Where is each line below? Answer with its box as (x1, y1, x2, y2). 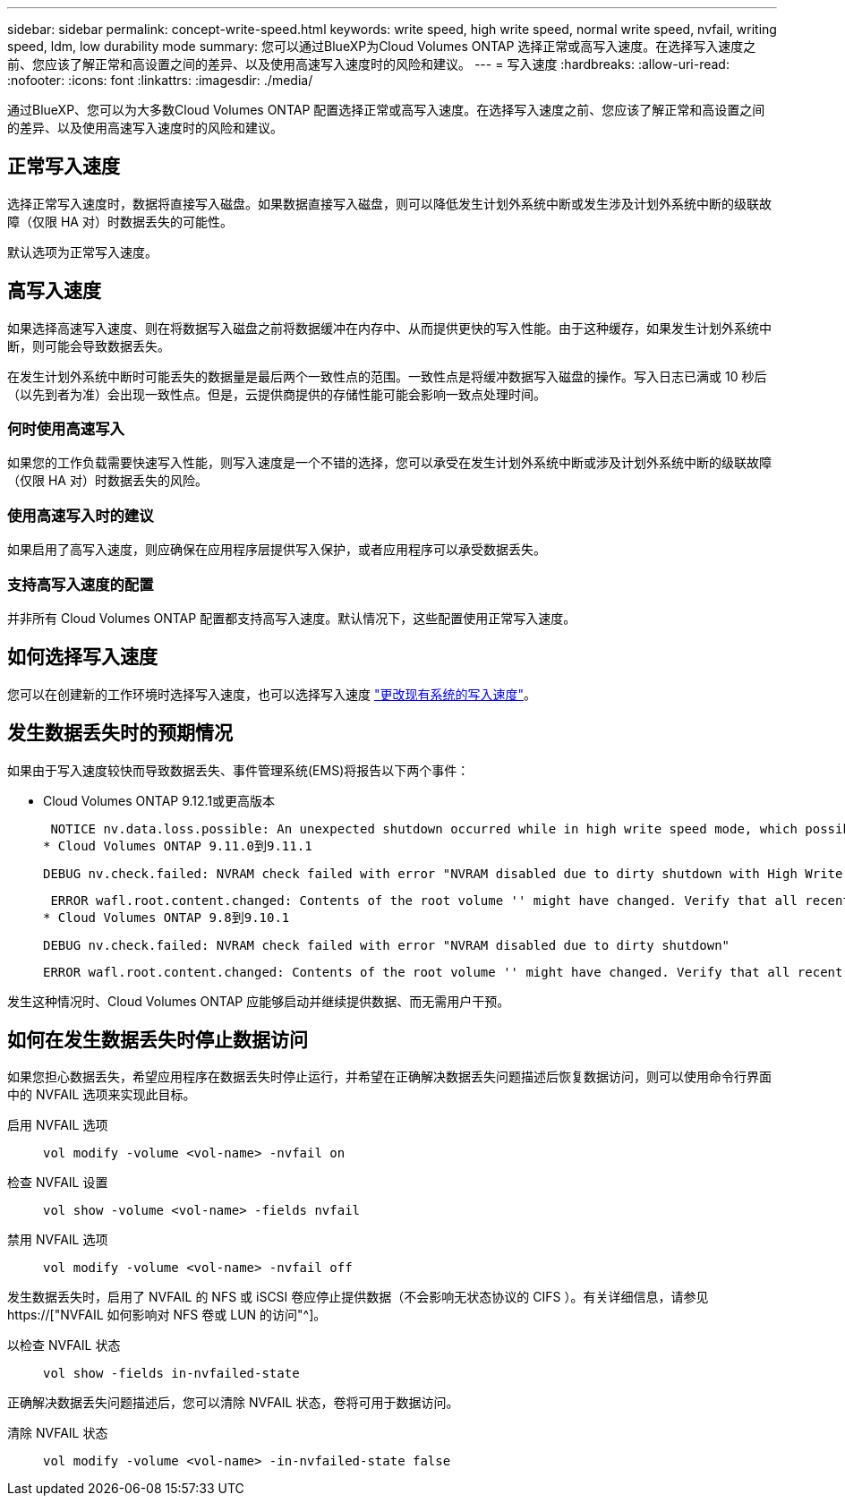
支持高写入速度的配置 (7, 575, 154, 594)
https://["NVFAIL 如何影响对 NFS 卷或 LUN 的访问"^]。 (7, 1307, 327, 1323)
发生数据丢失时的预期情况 (7, 722, 233, 745)
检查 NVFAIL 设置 (7, 1174, 108, 1191)
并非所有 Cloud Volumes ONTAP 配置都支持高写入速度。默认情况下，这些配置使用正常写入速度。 (7, 610, 576, 626)
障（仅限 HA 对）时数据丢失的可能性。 (7, 213, 233, 229)
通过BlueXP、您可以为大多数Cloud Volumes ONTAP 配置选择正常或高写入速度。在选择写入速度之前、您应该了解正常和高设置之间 (7, 102, 765, 117)
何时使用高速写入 (7, 420, 124, 439)
